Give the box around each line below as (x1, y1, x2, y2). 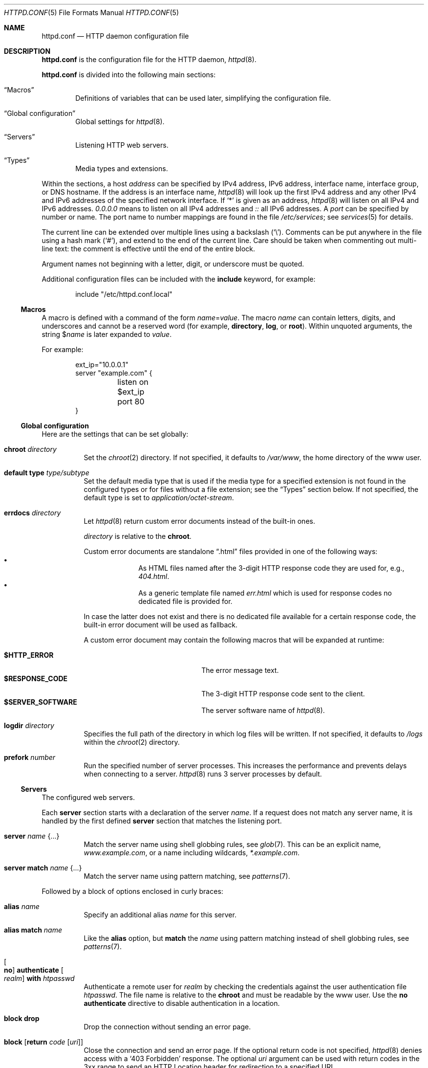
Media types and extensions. (75, 164, 168, 173)
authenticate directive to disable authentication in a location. (84, 999, 280, 1007)
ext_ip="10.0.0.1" (75, 360, 128, 369)
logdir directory (4, 721, 54, 730)
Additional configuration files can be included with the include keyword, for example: (42, 275, 316, 283)
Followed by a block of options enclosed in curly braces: (42, 887, 223, 895)
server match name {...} (4, 864, 82, 872)
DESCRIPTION (4, 47, 51, 55)
